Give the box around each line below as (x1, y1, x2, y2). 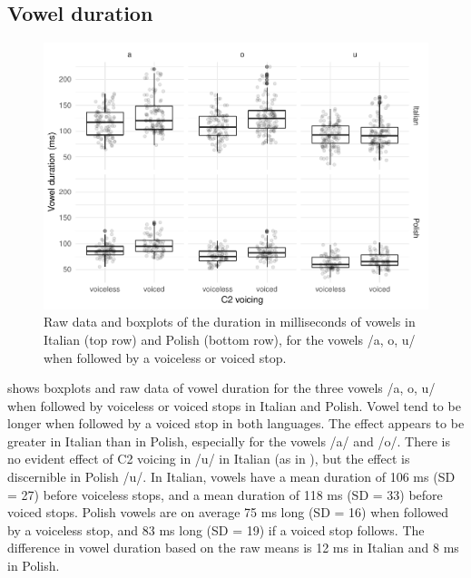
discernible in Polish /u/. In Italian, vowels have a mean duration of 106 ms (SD (7, 467, 456, 486)
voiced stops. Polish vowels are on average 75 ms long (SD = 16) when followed (7, 503, 449, 522)
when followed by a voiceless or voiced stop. (44, 348, 287, 367)
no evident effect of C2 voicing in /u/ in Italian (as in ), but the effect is (7, 449, 410, 468)
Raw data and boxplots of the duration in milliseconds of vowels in (44, 312, 416, 331)
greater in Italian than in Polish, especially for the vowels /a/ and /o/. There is (7, 431, 450, 450)
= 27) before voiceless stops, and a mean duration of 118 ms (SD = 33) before (7, 485, 443, 504)
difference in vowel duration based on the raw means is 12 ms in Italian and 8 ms (7, 538, 459, 557)
